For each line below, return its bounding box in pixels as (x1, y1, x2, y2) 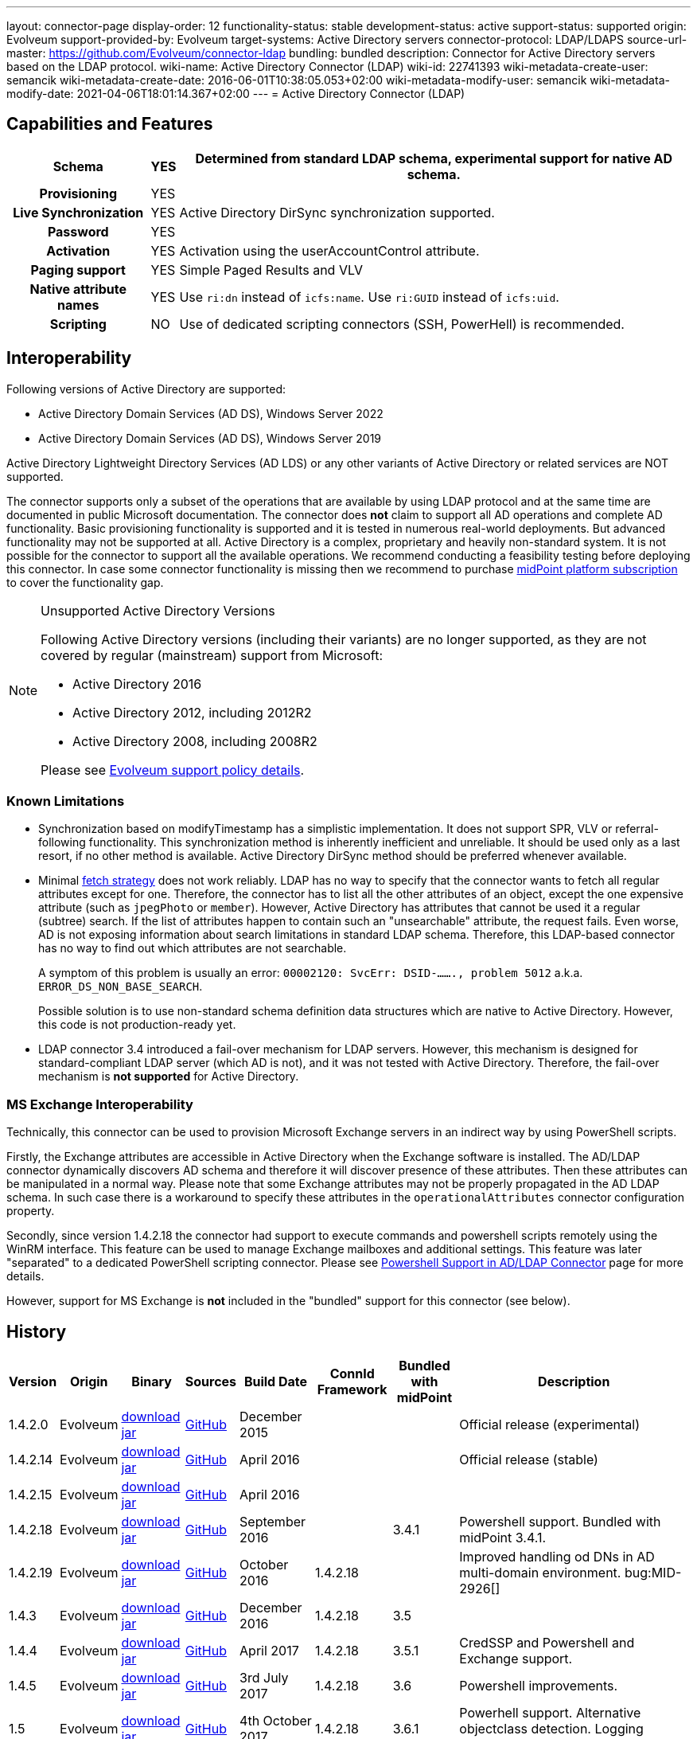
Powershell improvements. (459, 1678, 618, 1694)
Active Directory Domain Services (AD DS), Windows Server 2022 (38, 406, 384, 420)
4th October (239, 1713, 312, 1729)
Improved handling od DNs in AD (459, 1549, 655, 1565)
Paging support (30, 261, 126, 278)
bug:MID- (624, 1565, 682, 1581)
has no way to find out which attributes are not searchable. (38, 941, 347, 955)
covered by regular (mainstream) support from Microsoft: (41, 647, 383, 663)
